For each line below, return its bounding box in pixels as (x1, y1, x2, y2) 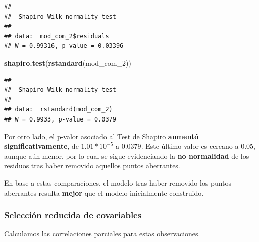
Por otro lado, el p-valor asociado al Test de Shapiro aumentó (4, 131, 199, 141)
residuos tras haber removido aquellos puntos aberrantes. (4, 160, 180, 171)
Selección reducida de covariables (4, 209, 142, 221)
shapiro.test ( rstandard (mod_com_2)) (4, 57, 131, 68)
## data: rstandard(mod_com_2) (4, 106, 113, 113)
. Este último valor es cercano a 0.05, (141, 141, 255, 151)
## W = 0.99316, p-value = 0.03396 (4, 42, 124, 50)
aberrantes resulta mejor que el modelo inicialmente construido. (4, 187, 204, 198)
